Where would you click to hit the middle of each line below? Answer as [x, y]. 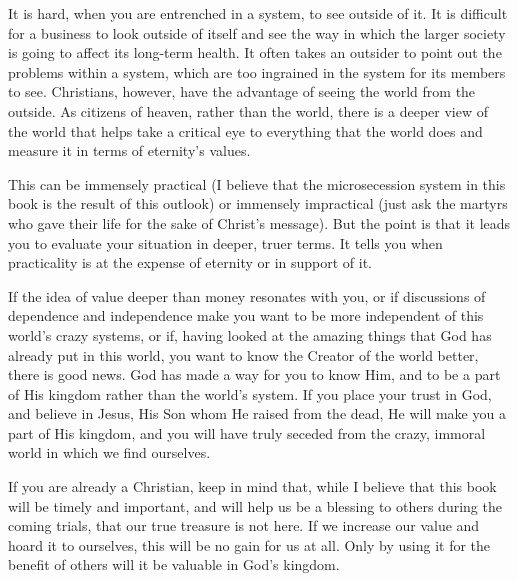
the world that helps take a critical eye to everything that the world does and [245, 130]
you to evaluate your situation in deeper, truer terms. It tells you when [225, 242]
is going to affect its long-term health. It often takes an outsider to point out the [255, 52]
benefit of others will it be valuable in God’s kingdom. [174, 564]
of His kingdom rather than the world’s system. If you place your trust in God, [250, 393]
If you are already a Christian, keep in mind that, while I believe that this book [252, 486]
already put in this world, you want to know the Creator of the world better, [243, 354]
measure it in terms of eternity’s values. [129, 150]
